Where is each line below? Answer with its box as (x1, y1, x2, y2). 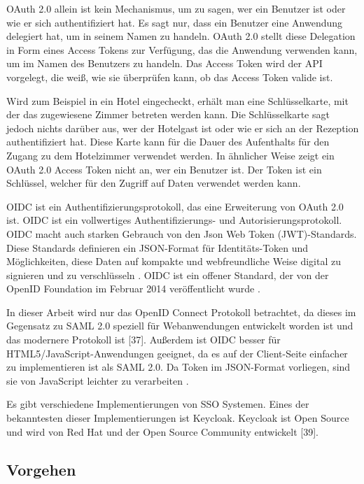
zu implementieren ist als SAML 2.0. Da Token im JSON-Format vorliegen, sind (6, 360, 351, 374)
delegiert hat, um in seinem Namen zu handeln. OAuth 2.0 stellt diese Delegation (6, 29, 356, 43)
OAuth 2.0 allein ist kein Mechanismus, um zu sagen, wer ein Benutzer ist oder (6, 1, 346, 15)
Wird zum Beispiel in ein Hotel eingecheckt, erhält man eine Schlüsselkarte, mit (6, 93, 349, 108)
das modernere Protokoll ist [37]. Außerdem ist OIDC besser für (6, 332, 281, 347)
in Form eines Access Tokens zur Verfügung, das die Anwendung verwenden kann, (6, 42, 358, 57)
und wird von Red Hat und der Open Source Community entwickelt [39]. (6, 424, 318, 439)
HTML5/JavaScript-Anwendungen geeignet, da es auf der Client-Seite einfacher (6, 346, 348, 360)
